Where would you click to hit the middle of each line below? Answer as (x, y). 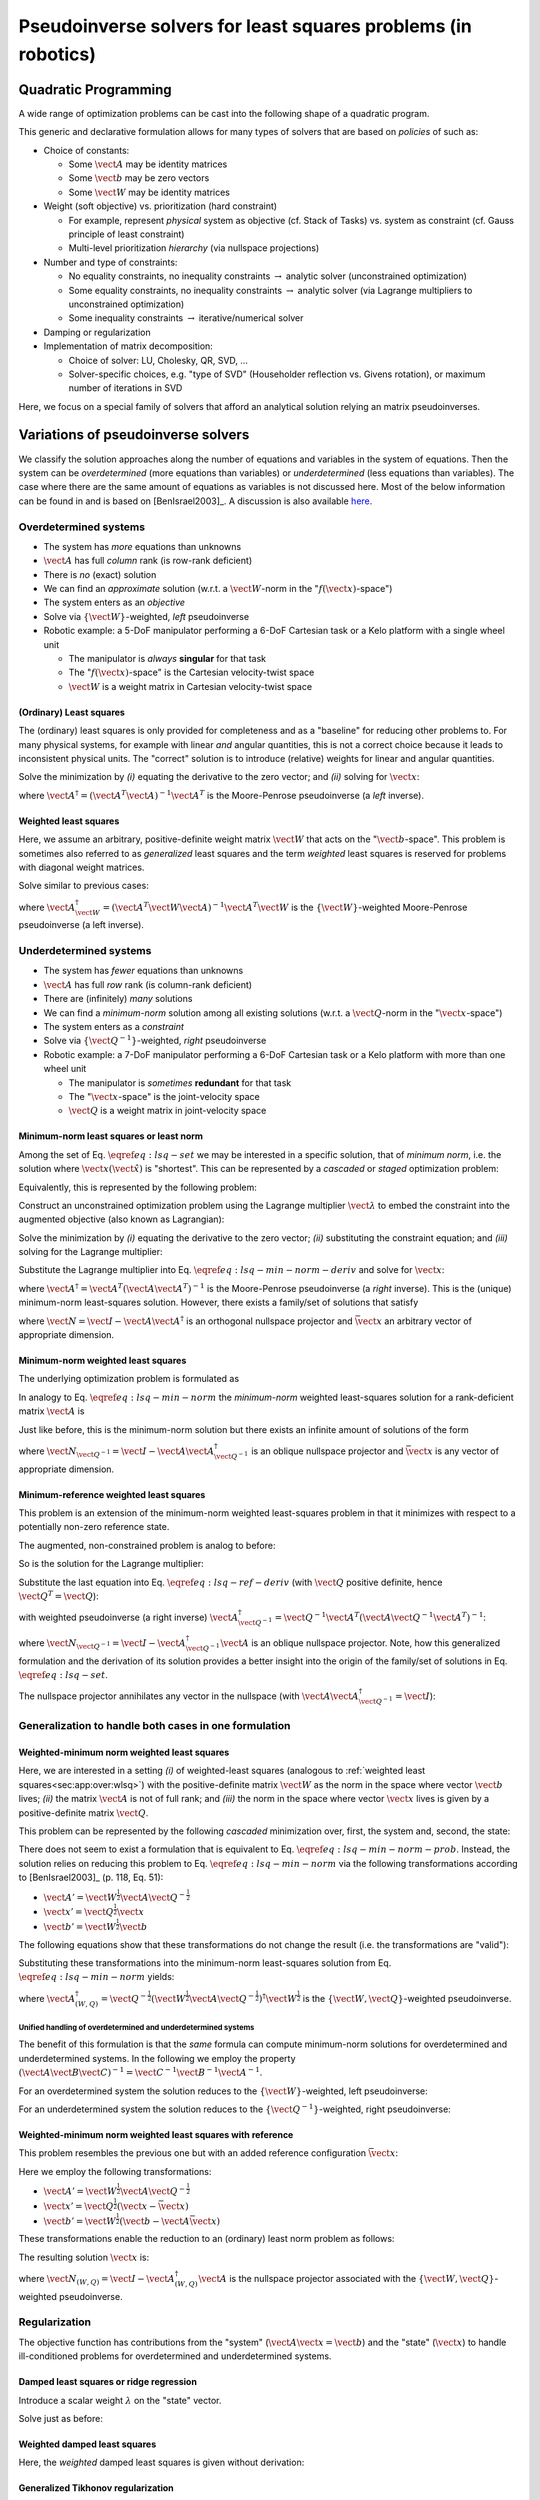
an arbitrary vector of (428, 1321)
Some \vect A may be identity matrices (148, 164)
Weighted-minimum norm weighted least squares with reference (156, 2134)
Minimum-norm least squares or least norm (111, 1136)
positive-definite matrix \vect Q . (83, 1812)
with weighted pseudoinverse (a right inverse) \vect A (128, 1617)
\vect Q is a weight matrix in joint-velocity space (167, 1111)
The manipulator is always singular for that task (167, 659)
